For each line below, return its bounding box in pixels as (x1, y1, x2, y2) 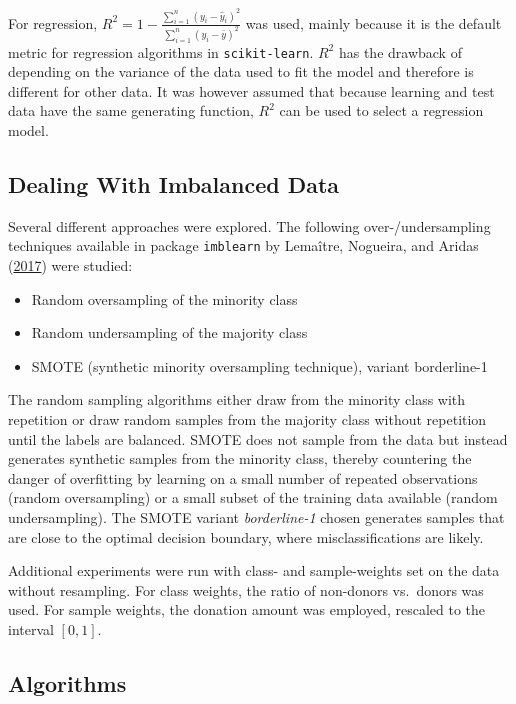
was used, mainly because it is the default (245, 12, 502, 33)
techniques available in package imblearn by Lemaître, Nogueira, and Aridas (8, 235, 479, 256)
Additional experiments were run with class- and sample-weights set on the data (8, 560, 500, 581)
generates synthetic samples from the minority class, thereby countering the (8, 448, 472, 469)
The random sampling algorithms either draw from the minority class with (8, 389, 466, 410)
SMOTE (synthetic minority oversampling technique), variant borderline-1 (31, 355, 488, 376)
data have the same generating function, (8, 100, 254, 121)
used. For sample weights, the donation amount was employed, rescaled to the (8, 599, 486, 620)
